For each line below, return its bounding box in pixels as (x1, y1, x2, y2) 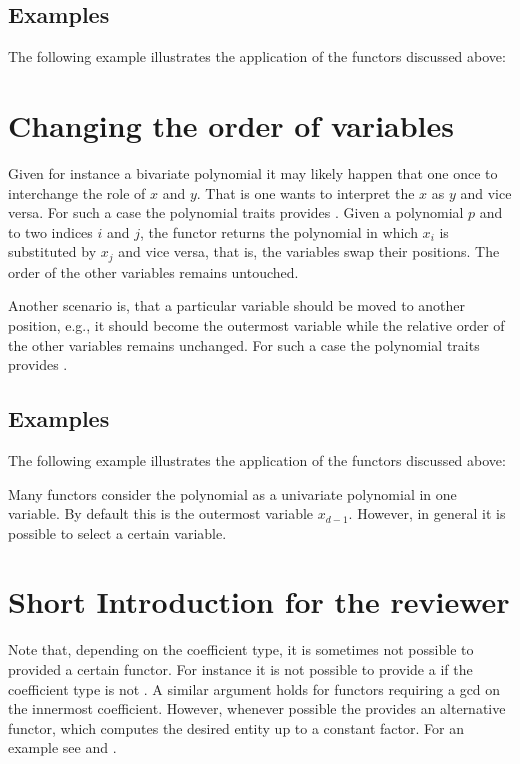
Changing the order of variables (8, 104, 455, 145)
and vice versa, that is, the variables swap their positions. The (118, 241, 500, 262)
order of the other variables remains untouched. (8, 261, 299, 282)
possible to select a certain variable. (8, 522, 227, 543)
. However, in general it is (348, 503, 506, 524)
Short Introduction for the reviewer (8, 581, 510, 622)
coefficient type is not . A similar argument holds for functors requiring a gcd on (8, 678, 501, 699)
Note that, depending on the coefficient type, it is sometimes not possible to (8, 639, 474, 660)
